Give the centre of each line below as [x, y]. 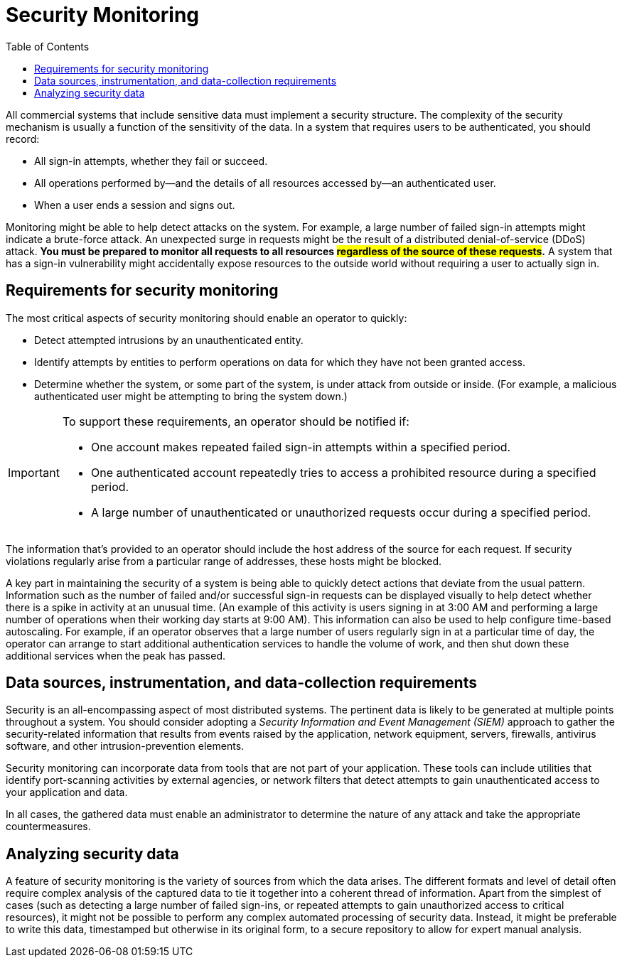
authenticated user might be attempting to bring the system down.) [191, 396]
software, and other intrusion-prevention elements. [125, 746]
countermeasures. [48, 827]
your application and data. [67, 792]
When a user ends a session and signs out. [135, 205]
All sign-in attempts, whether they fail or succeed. [151, 161]
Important [34, 472]
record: [23, 139]
